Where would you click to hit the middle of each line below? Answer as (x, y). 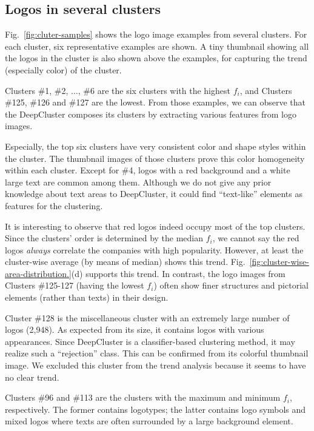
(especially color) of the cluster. (63, 69)
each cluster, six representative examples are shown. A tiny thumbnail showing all (157, 46)
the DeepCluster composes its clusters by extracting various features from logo (151, 114)
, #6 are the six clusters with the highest (154, 90)
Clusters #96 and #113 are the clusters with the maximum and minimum (143, 397)
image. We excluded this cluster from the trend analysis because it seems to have (155, 365)
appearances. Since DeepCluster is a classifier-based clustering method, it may (150, 341)
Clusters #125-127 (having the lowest (75, 285)
